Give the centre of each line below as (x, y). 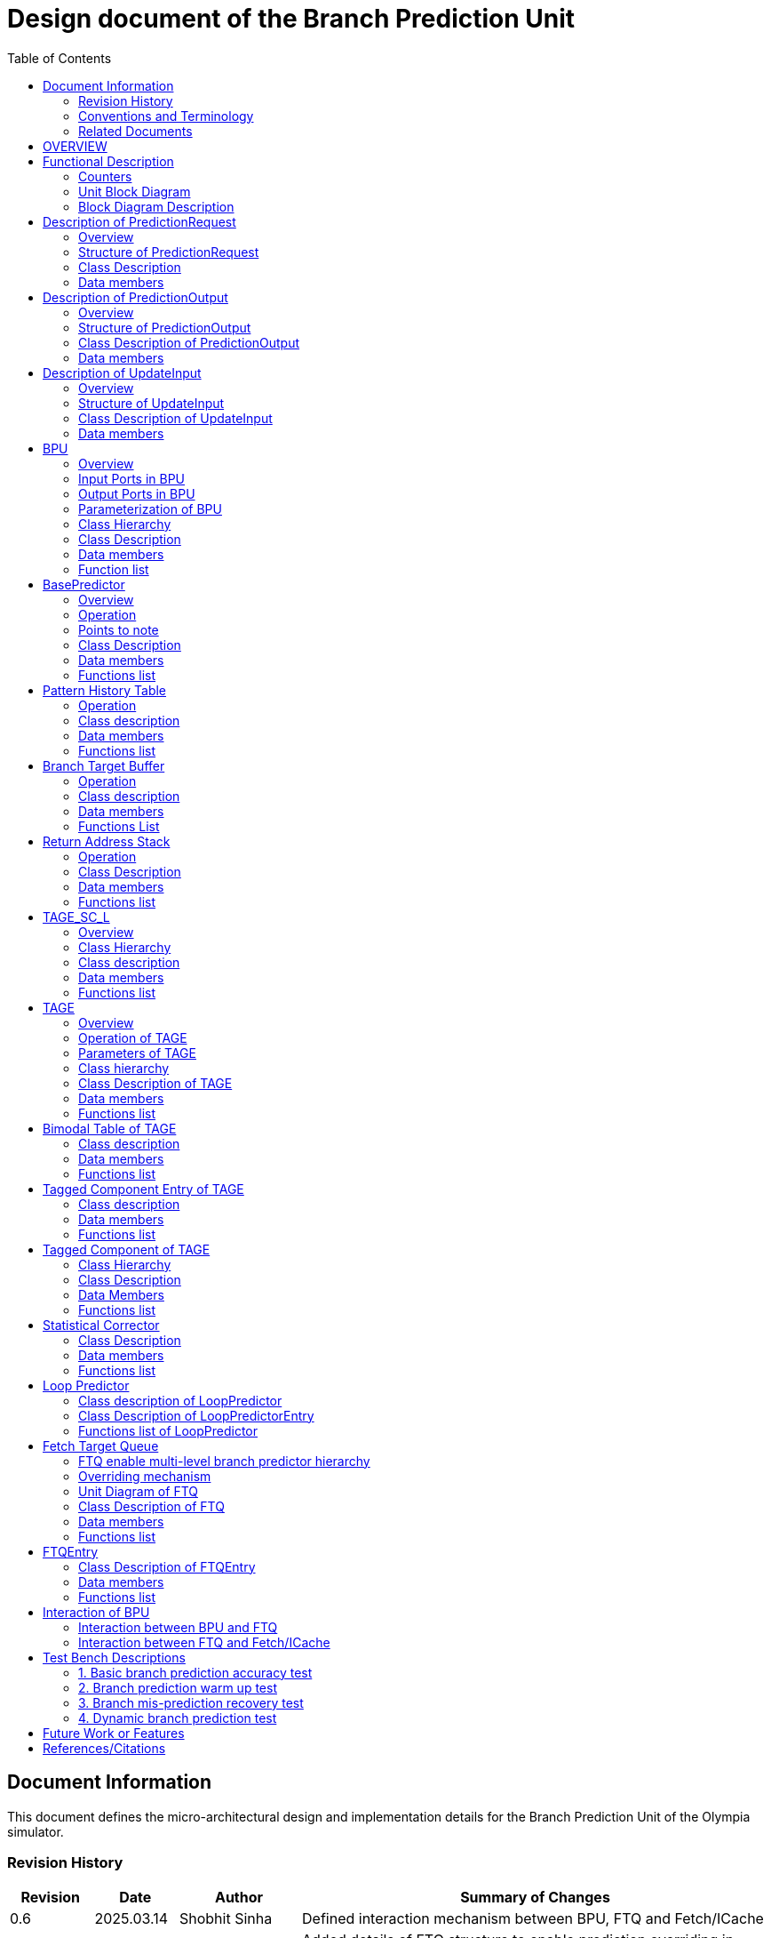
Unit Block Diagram (135, 191)
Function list (114, 569)
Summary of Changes (535, 1898)
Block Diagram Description (156, 206)
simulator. (36, 1831)
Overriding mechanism (145, 1476)
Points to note (119, 629)
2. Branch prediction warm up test (178, 1687)
